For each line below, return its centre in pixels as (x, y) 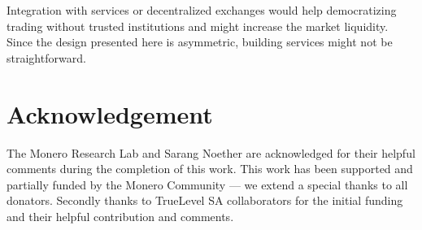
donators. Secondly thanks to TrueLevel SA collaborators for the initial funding (205, 200)
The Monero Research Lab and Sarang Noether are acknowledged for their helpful (211, 152)
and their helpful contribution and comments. (120, 216)
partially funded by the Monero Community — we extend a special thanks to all (207, 184)
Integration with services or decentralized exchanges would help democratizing (202, 10)
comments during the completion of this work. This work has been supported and (210, 169)
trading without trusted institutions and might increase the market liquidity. (198, 26)
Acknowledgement (110, 113)
